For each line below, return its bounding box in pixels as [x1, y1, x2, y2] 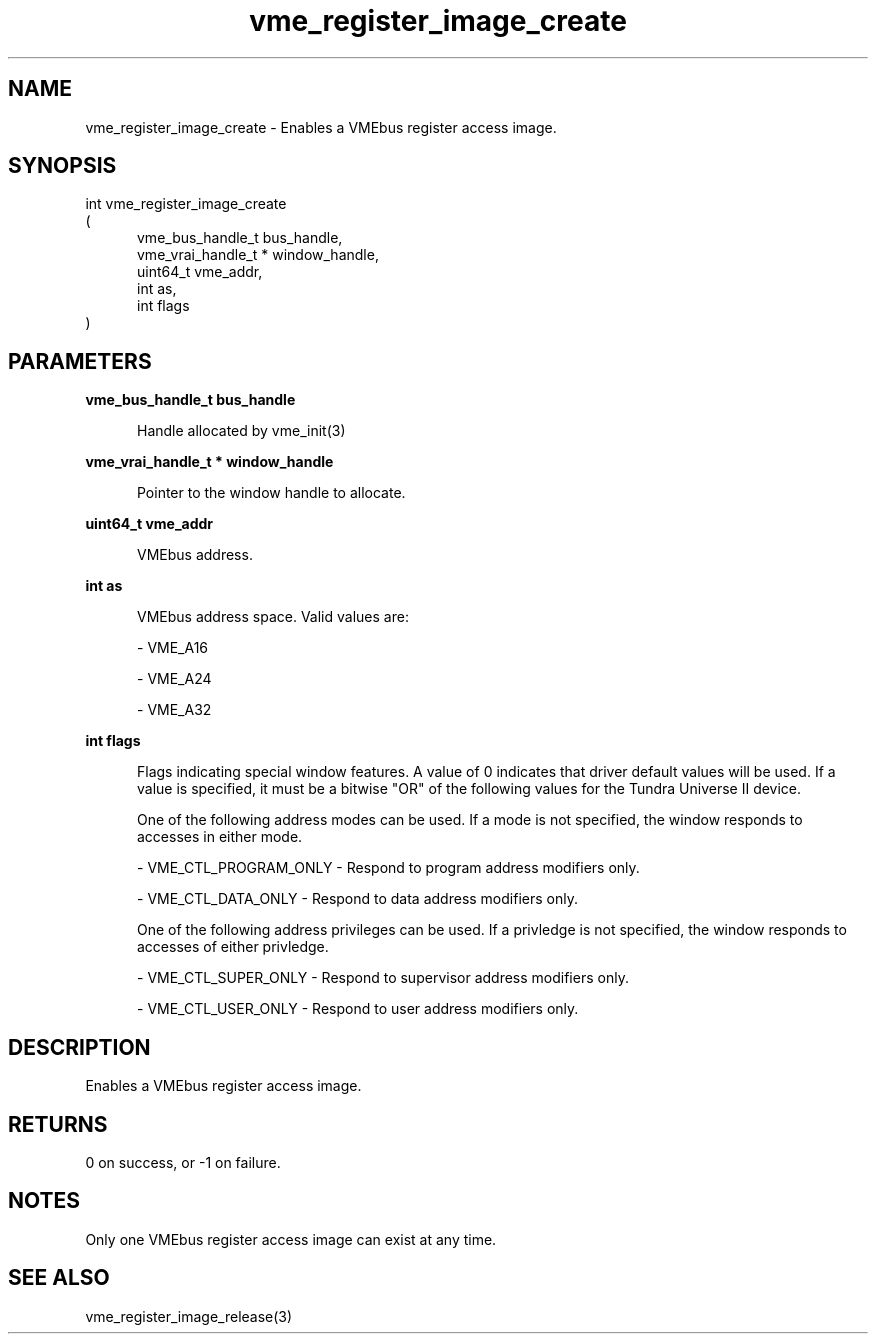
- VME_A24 [137, 670, 212, 688]
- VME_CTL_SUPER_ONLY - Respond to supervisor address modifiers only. [137, 969, 629, 987]
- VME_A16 [137, 639, 209, 657]
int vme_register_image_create [85, 195, 287, 213]
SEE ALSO [8, 1265, 110, 1291]
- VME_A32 [137, 701, 212, 719]
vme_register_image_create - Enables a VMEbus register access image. [85, 118, 557, 136]
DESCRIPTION [8, 1034, 151, 1060]
